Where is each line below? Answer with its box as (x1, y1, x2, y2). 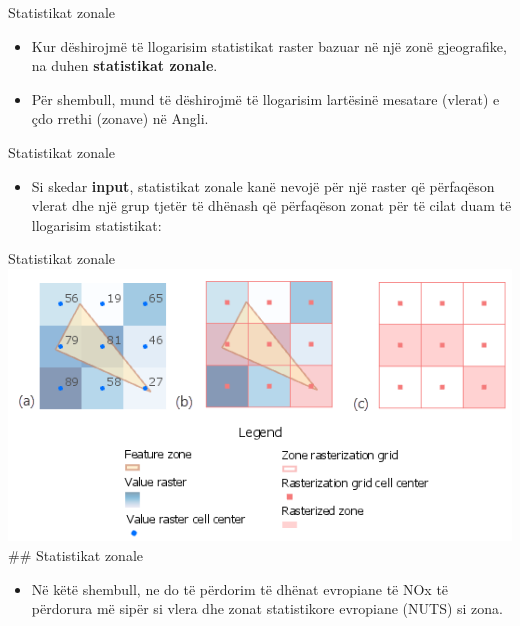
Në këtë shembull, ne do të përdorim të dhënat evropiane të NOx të (31, 578, 449, 599)
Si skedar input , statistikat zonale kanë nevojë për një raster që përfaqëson (31, 175, 495, 196)
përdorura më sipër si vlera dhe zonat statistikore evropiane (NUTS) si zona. (31, 598, 504, 619)
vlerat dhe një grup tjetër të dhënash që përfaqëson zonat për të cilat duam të (31, 195, 512, 216)
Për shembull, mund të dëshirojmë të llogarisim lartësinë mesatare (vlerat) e (31, 88, 500, 109)
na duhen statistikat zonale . (31, 55, 218, 76)
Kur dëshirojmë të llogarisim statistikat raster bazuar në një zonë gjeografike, (31, 35, 507, 56)
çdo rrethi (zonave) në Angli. (31, 108, 209, 129)
